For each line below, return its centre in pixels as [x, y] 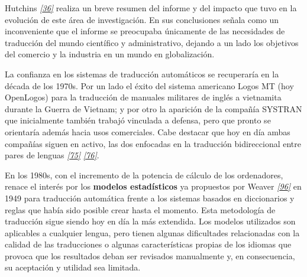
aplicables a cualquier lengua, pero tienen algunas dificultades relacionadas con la [152, 232]
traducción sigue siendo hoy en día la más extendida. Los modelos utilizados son [150, 221]
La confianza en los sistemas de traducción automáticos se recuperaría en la [142, 74]
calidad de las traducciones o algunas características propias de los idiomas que [148, 244]
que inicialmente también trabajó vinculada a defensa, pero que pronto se [138, 120]
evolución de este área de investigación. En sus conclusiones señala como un [142, 19]
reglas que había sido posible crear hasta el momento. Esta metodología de [140, 209]
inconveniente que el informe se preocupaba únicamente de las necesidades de [145, 31]
